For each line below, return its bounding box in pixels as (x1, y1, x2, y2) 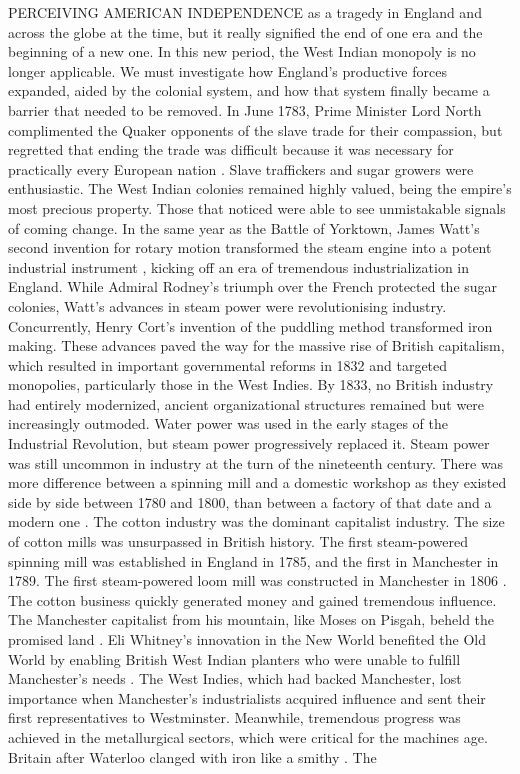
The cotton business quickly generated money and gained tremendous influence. (8, 589, 497, 610)
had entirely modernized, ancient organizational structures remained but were (8, 393, 485, 414)
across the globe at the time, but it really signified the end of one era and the (8, 21, 483, 42)
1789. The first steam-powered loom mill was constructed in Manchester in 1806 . (8, 570, 507, 591)
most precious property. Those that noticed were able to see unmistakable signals (8, 197, 506, 218)
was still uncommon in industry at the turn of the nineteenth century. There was (8, 452, 504, 473)
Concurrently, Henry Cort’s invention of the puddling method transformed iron (8, 315, 493, 336)
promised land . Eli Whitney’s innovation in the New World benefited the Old (8, 629, 487, 649)
